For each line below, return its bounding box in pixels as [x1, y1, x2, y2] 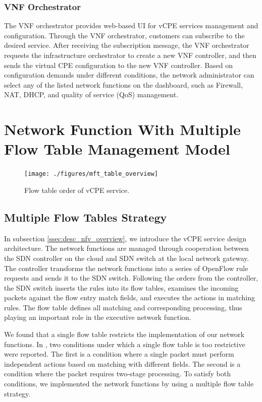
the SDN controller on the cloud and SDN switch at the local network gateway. [4, 252, 249, 263]
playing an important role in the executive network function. [4, 312, 191, 322]
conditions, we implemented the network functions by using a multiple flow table [4, 378, 254, 389]
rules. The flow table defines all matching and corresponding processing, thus [4, 302, 242, 312]
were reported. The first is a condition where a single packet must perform [4, 349, 234, 359]
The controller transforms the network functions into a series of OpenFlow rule [4, 262, 248, 273]
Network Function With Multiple [4, 119, 241, 140]
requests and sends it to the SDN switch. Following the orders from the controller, [4, 273, 258, 283]
